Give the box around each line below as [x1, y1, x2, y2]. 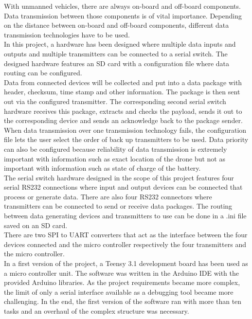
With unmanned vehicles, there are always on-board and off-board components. [4, 1, 241, 11]
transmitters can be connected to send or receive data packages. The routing [4, 201, 233, 211]
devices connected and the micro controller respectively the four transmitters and [4, 239, 246, 249]
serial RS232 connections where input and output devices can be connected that [4, 182, 243, 192]
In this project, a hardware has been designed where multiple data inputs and [4, 39, 236, 49]
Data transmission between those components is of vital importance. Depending [4, 10, 242, 20]
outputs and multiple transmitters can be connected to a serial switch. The [4, 48, 228, 58]
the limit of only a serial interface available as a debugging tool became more [4, 286, 234, 297]
